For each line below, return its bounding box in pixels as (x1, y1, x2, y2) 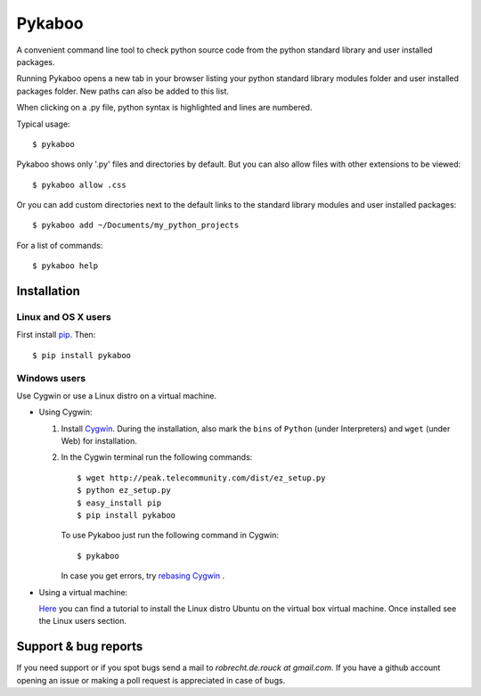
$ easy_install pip (77, 497, 162, 508)
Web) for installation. (61, 436, 137, 446)
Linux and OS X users (16, 311, 111, 323)
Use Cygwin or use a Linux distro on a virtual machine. (16, 390, 217, 401)
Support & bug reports (16, 639, 143, 654)
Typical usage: (16, 119, 70, 129)
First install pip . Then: (16, 330, 96, 340)
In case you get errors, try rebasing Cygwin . (61, 570, 225, 581)
